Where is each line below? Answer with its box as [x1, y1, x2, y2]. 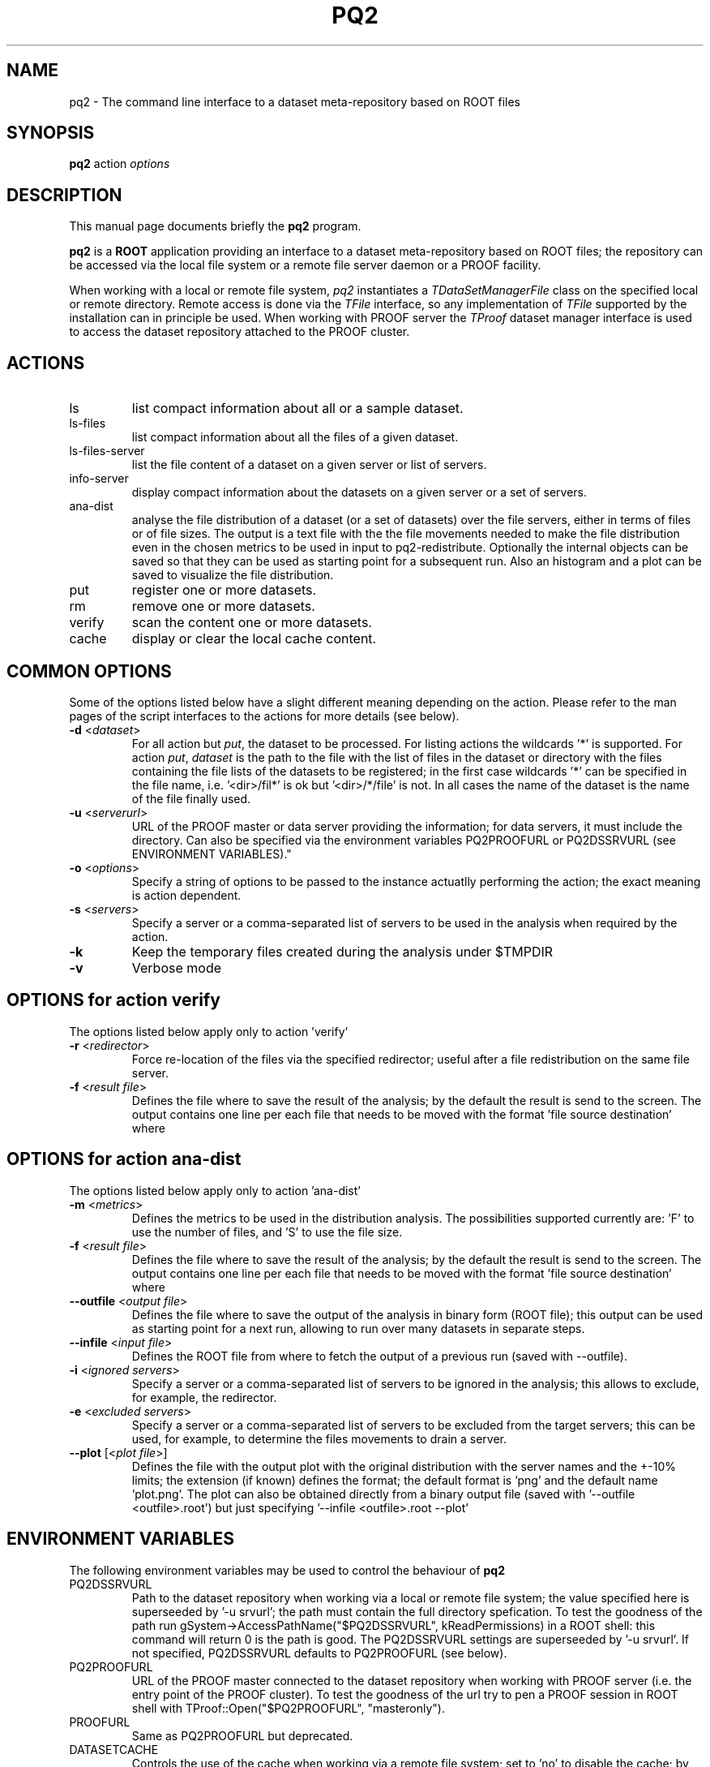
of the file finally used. [131, 791, 251, 806]
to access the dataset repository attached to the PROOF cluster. [69, 325, 410, 339]
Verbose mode [131, 959, 222, 976]
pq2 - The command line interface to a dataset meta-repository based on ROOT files [69, 94, 520, 109]
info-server [69, 471, 129, 486]
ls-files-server [69, 444, 145, 458]
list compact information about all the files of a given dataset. [131, 430, 459, 445]
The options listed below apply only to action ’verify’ [69, 1024, 349, 1038]
